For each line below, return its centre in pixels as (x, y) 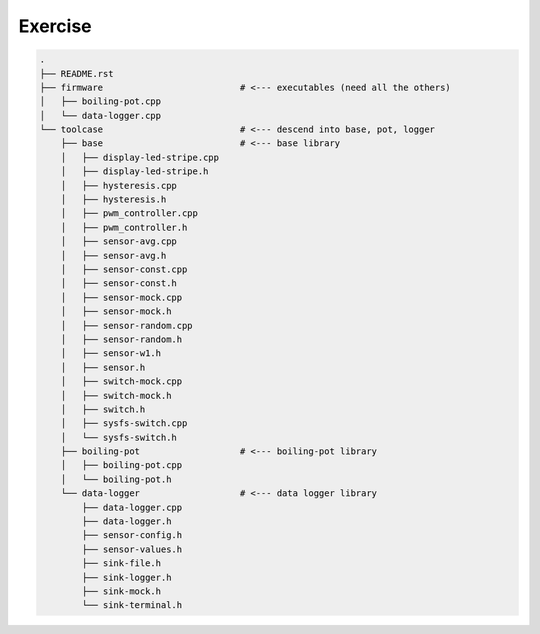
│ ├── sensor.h (103, 367)
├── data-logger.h (126, 521)
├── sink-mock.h (121, 591)
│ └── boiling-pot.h (116, 479)
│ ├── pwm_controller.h (124, 227)
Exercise (55, 26)
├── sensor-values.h (132, 549)
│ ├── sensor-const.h (118, 283)
